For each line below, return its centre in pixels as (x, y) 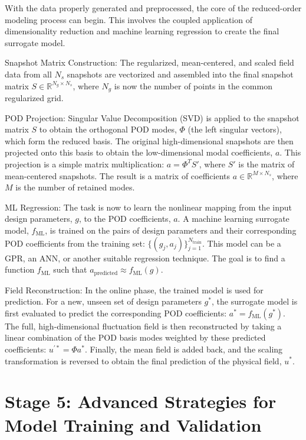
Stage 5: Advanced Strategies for (141, 401)
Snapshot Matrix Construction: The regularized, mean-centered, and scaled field (149, 62)
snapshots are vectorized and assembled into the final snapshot (180, 74)
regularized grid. (34, 98)
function (20, 269)
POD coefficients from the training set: (75, 243)
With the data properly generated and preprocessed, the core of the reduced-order (153, 8)
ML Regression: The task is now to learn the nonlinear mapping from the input (148, 207)
